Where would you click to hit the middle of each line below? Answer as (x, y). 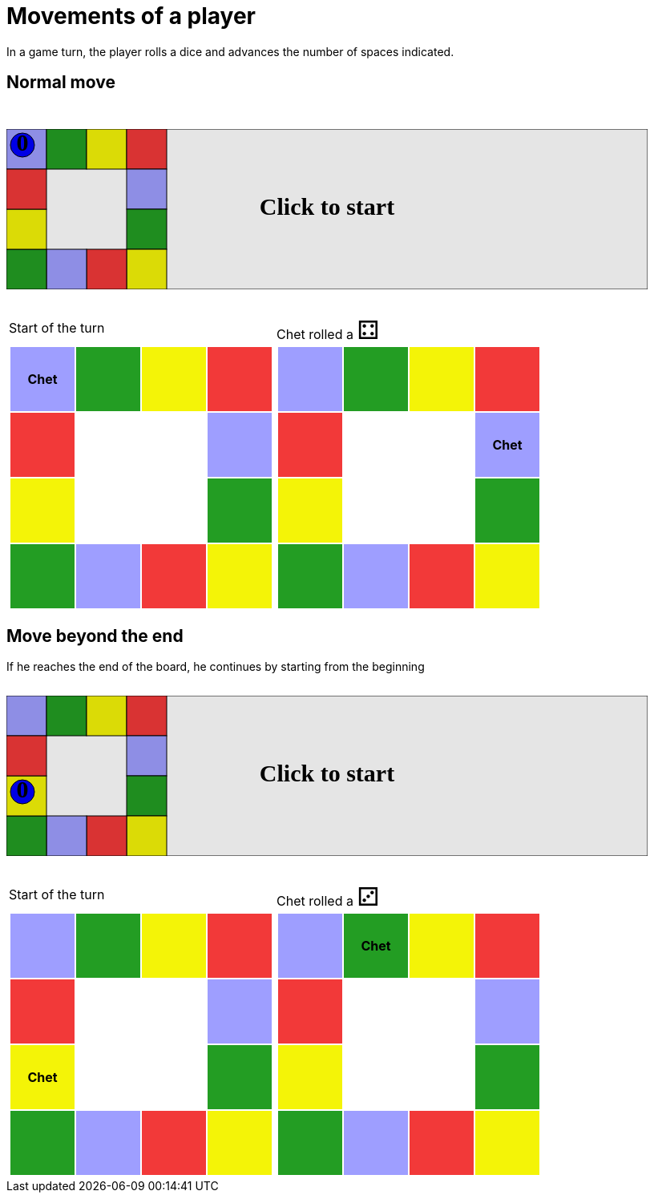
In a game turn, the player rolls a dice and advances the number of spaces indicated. (230, 51)
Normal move (61, 83)
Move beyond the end (95, 636)
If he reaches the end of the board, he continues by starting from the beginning (216, 667)
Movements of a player (131, 16)
